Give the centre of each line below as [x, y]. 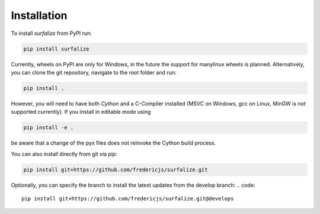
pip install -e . [49, 128]
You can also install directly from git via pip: [64, 154]
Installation [39, 15]
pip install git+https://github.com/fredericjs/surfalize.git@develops [128, 198]
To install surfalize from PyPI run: [51, 33]
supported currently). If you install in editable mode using [81, 112]
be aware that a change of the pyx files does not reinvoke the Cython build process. [113, 143]
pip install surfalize [56, 49]
